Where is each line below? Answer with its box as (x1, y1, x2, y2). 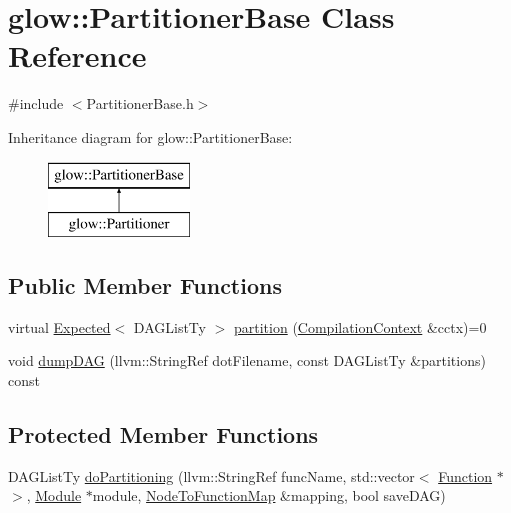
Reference (8, 35, 147, 76)
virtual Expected (8, 316, 111, 337)
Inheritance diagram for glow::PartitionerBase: (8, 126, 293, 147)
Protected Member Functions (8, 419, 319, 450)
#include (8, 93, 64, 114)
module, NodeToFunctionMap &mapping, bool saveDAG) (92, 485, 446, 506)
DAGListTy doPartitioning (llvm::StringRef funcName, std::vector (8, 465, 415, 486)
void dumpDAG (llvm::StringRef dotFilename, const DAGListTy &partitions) (8, 350, 486, 371)
